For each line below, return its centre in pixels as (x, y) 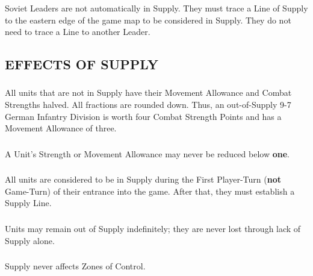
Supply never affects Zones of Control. (75, 266)
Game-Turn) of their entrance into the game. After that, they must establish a (150, 191)
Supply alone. (30, 240)
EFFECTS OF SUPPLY (82, 64)
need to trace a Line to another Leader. (78, 32)
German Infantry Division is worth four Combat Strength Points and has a (143, 116)
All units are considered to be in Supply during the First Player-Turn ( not (143, 179)
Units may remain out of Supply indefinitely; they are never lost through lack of (153, 228)
